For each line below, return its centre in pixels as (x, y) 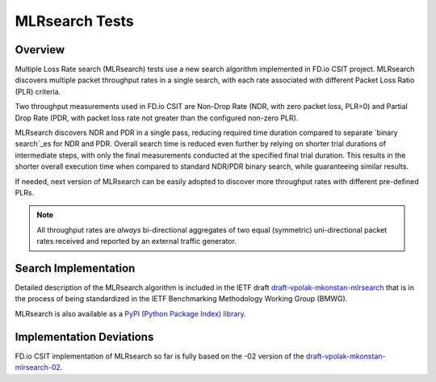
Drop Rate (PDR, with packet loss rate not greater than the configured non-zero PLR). (157, 118)
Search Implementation (75, 268)
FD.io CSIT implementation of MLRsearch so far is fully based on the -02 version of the (159, 356)
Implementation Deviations (84, 336)
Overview (40, 50)
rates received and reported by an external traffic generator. (137, 241)
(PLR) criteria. (38, 91)
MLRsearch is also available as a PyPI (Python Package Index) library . (130, 313)
